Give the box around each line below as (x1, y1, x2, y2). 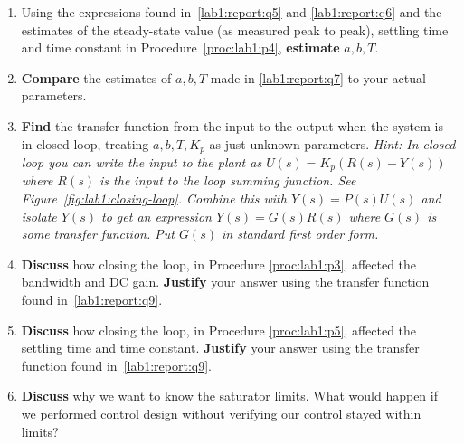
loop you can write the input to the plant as (21, 153, 262, 172)
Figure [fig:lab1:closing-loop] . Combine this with (21, 189, 287, 208)
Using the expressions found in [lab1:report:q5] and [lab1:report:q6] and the (21, 3, 442, 21)
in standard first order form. (221, 224, 379, 243)
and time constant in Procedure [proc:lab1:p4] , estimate (21, 38, 340, 57)
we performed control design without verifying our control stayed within (21, 404, 421, 422)
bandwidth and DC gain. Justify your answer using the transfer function (21, 272, 430, 291)
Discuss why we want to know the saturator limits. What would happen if (21, 386, 438, 405)
